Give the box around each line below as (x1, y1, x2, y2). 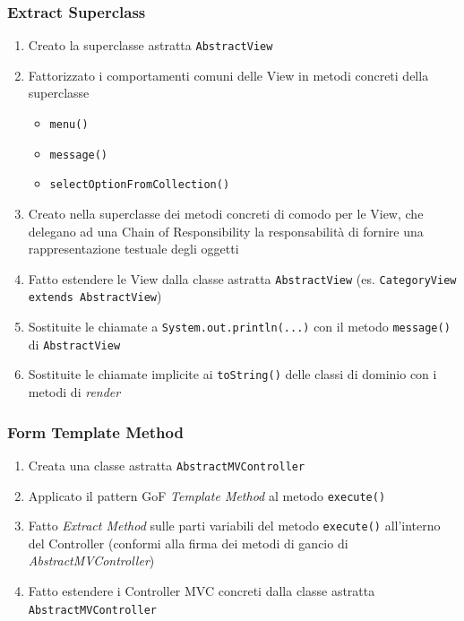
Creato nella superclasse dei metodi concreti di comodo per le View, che (28, 204, 424, 223)
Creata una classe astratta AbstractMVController (28, 455, 305, 474)
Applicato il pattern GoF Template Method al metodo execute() (28, 486, 386, 505)
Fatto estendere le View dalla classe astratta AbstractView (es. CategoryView (28, 269, 457, 288)
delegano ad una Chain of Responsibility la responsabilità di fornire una (28, 221, 424, 240)
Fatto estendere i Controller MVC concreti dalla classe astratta (28, 582, 375, 600)
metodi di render (28, 383, 121, 401)
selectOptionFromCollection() (49, 178, 230, 192)
